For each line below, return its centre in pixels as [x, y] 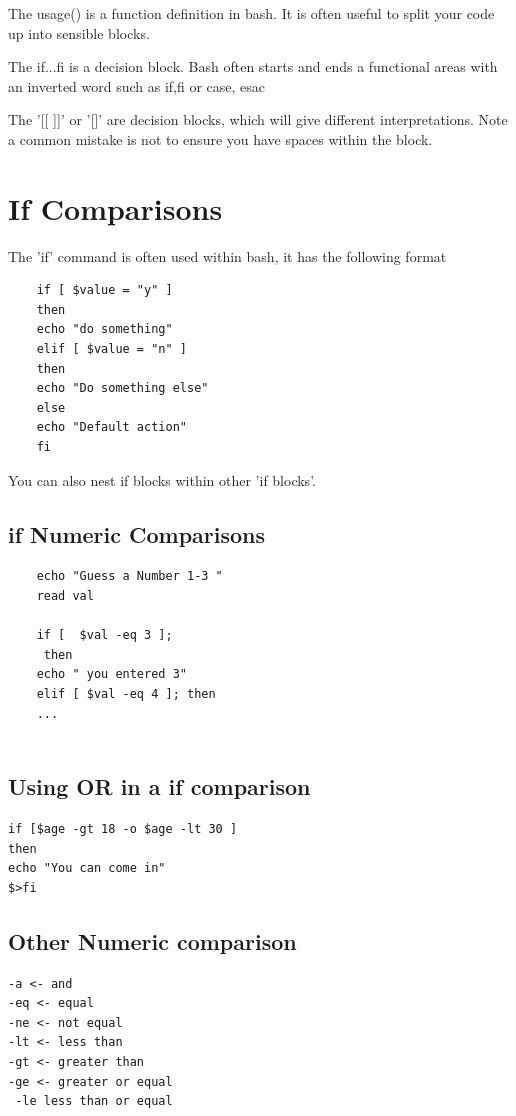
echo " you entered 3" [111, 674]
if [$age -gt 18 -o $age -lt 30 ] [123, 828]
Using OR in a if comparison [159, 786]
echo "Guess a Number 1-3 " [129, 576]
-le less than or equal [94, 1101]
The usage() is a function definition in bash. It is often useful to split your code [251, 13]
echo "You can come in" [87, 868]
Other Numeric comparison [152, 940]
